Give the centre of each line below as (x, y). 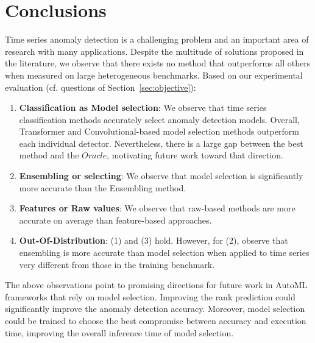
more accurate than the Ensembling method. (103, 187)
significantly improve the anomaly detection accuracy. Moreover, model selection (155, 309)
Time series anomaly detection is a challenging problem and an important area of (157, 39)
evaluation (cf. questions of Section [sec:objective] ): (101, 87)
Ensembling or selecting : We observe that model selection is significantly (161, 176)
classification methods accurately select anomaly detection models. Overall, (159, 119)
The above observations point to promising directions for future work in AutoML (156, 285)
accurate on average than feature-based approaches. (115, 220)
